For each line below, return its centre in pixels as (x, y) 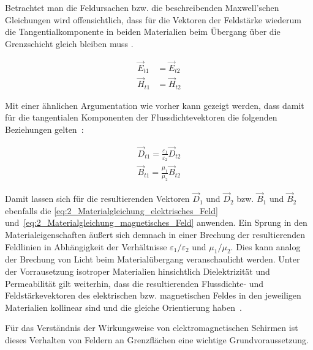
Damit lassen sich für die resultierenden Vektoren (97, 199)
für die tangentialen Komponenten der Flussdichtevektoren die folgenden (141, 117)
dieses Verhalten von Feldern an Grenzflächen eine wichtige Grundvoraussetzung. (157, 340)
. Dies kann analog (266, 246)
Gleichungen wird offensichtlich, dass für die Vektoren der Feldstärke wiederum (153, 19)
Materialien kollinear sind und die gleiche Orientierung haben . (123, 307)
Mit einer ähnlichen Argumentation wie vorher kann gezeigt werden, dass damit (155, 105)
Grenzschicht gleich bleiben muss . (69, 43)
